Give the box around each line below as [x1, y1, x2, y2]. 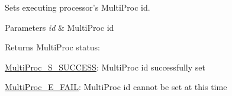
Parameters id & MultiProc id [5, 21, 114, 33]
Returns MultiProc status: [5, 41, 100, 53]
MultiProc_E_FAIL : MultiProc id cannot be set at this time [5, 81, 227, 93]
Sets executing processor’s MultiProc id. [5, 1, 150, 13]
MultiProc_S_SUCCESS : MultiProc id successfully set [5, 60, 205, 73]
